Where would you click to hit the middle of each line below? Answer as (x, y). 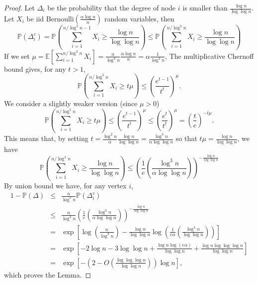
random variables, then (139, 18)
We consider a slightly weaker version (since (71, 103)
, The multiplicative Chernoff (210, 56)
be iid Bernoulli (50, 18)
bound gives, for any (35, 69)
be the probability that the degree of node (112, 7)
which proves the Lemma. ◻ (48, 274)
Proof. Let (19, 7)
